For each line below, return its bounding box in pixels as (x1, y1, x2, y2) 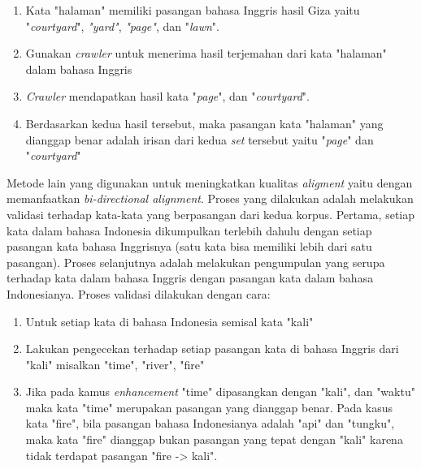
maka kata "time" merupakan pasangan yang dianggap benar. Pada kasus (25, 398, 393, 415)
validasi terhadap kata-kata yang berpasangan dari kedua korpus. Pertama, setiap (7, 205, 415, 222)
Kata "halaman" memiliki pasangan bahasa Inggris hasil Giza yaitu (25, 2, 360, 18)
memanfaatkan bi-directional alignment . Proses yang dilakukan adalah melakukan (7, 190, 414, 207)
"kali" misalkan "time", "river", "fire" (25, 355, 205, 372)
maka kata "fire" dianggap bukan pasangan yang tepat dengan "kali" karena (25, 431, 403, 448)
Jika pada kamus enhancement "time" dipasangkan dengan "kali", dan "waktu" (25, 383, 415, 400)
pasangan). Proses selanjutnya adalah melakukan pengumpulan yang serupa (7, 253, 385, 270)
